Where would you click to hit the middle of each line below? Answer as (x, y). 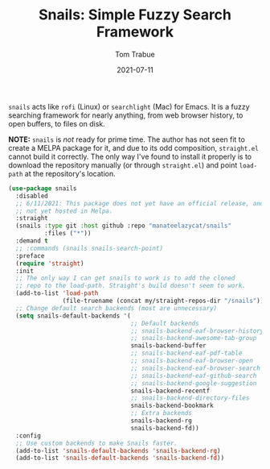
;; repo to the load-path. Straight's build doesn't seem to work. (131, 286)
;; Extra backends (162, 413)
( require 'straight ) (50, 264)
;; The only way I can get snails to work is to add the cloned (125, 278)
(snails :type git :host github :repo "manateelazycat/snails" (123, 226)
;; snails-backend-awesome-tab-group (194, 338)
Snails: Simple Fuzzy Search (135, 15)
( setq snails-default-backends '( (73, 316)
